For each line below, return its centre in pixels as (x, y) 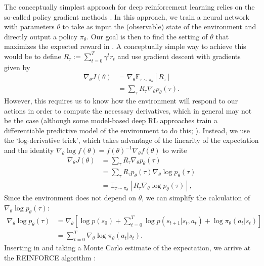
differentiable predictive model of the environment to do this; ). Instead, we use (127, 130)
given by (17, 67)
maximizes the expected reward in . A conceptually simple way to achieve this (125, 46)
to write (175, 150)
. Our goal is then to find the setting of (147, 36)
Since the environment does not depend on (70, 198)
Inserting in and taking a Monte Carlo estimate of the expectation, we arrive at (127, 248)
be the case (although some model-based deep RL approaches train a (111, 120)
